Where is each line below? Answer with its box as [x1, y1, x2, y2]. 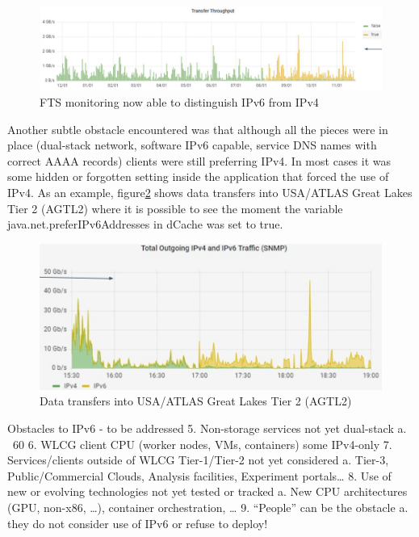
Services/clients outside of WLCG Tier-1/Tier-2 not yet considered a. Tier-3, [7, 451, 389, 468]
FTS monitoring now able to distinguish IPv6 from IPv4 [40, 93, 319, 110]
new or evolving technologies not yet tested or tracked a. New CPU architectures [7, 483, 408, 500]
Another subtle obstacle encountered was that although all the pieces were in [7, 120, 388, 137]
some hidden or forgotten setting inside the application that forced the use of [7, 168, 389, 185]
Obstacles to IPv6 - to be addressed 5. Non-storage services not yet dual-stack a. [7, 419, 407, 436]
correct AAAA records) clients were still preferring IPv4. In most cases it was [7, 152, 392, 169]
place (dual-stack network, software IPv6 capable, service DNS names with [7, 136, 377, 153]
